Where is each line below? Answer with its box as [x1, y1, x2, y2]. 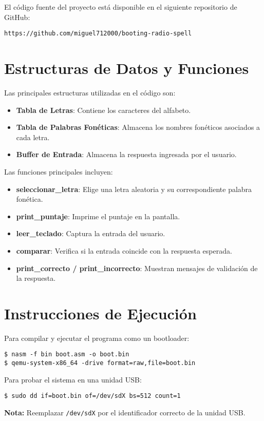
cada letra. [16, 131, 50, 142]
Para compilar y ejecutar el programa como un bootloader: [4, 332, 190, 343]
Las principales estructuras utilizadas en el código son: [4, 87, 176, 98]
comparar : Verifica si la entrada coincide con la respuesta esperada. [16, 245, 232, 256]
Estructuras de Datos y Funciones [4, 58, 249, 79]
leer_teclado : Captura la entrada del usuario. [16, 228, 165, 239]
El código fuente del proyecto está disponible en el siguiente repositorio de [4, 2, 237, 12]
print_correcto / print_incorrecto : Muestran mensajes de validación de [16, 262, 258, 273]
